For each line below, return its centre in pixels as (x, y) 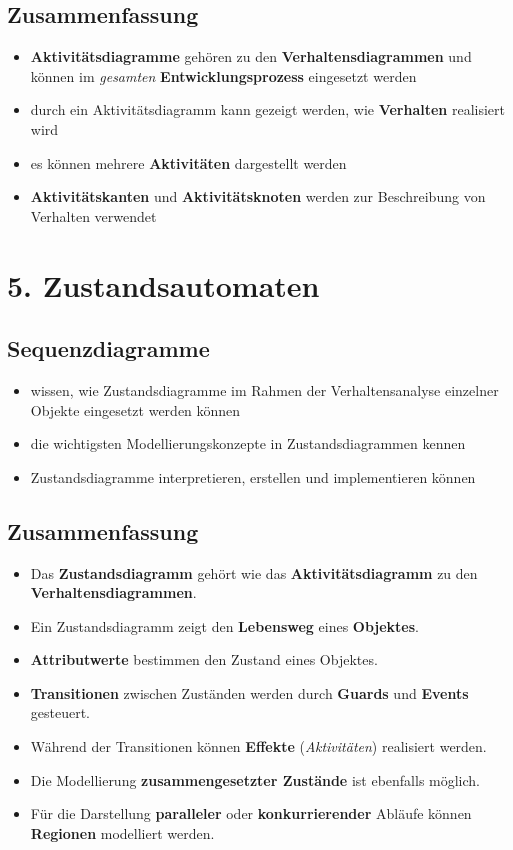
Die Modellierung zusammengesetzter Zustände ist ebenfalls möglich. (255, 779)
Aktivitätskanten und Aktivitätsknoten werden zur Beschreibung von (258, 196)
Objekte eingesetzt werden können (135, 409)
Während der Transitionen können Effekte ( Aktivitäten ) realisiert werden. (258, 746)
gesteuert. (60, 712)
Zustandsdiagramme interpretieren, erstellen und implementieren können (253, 476)
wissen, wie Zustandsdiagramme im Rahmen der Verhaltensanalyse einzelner (264, 389)
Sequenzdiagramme (108, 348)
